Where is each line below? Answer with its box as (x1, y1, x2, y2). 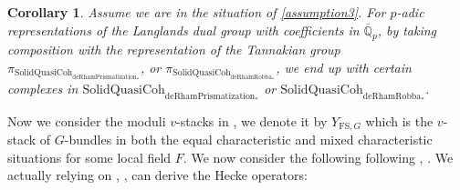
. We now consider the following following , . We (183, 147, 454, 166)
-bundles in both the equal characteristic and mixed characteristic (64, 130, 433, 148)
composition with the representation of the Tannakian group (7, 40, 340, 59)
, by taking (377, 20, 437, 39)
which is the (365, 111, 434, 130)
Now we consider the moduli (7, 111, 166, 130)
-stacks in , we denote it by (176, 111, 328, 130)
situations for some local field (7, 147, 172, 166)
